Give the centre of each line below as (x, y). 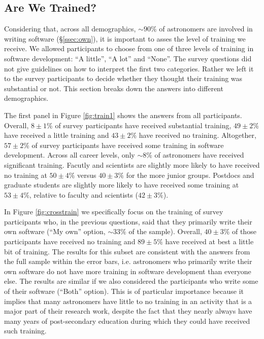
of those (244, 231)
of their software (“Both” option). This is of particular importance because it (124, 291)
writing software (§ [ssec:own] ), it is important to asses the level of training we (125, 38)
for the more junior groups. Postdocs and (190, 175)
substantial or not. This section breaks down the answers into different (114, 88)
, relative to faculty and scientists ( (84, 194)
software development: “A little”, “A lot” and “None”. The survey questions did (128, 58)
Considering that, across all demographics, (70, 29)
